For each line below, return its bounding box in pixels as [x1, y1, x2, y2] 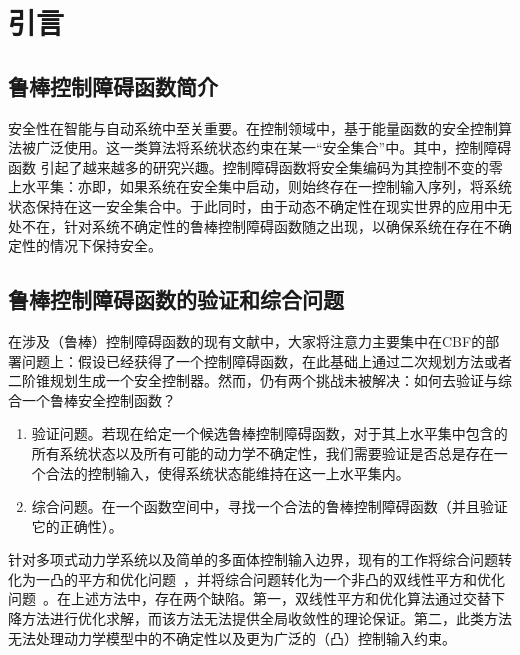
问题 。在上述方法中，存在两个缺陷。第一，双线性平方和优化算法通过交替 [8, 588, 491, 609]
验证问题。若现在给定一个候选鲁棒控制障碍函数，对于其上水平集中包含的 [31, 423, 508, 444]
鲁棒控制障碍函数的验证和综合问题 [8, 284, 344, 315]
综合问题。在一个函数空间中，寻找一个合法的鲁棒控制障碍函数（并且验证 [31, 496, 508, 517]
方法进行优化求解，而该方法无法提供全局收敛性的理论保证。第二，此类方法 [21, 608, 512, 629]
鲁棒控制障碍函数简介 [8, 70, 218, 101]
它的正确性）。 [31, 515, 123, 536]
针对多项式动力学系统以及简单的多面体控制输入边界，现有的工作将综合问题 [8, 549, 498, 570]
